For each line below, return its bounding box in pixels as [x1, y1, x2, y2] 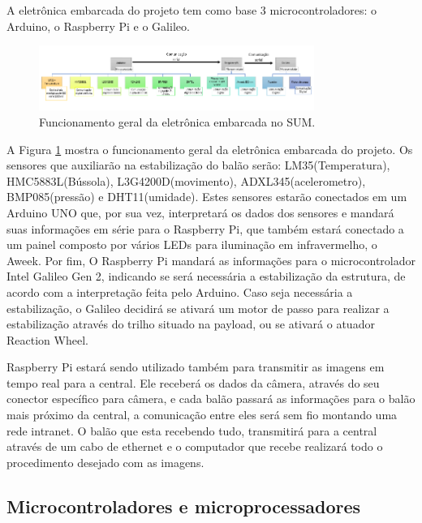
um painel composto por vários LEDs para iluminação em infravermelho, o [6, 236, 377, 253]
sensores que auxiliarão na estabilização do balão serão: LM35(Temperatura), [6, 156, 390, 174]
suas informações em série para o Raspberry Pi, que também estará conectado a [6, 220, 404, 237]
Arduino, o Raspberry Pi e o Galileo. [6, 17, 190, 34]
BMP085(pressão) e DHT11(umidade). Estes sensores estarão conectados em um [6, 188, 407, 205]
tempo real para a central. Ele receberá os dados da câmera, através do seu [6, 374, 380, 391]
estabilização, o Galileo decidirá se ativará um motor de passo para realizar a [6, 299, 390, 316]
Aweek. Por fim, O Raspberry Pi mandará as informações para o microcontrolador [6, 251, 416, 268]
